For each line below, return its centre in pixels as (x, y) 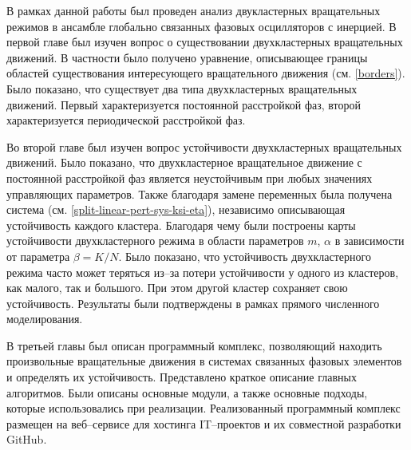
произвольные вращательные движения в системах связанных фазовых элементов (204, 361)
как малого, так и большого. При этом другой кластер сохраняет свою (177, 288)
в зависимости (370, 241)
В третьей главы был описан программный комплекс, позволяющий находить (194, 345)
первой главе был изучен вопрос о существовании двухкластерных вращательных (205, 42)
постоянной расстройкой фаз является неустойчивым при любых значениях (190, 178)
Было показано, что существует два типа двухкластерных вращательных (182, 88)
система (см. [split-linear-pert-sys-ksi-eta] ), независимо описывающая (176, 209)
